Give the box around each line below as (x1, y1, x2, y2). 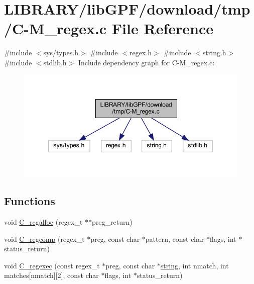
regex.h (129, 47, 152, 58)
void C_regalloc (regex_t (4, 216, 83, 227)
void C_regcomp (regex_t (4, 233, 85, 244)
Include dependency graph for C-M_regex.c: (78, 57, 215, 67)
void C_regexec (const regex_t (4, 260, 100, 270)
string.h (202, 47, 226, 58)
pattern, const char (145, 233, 204, 244)
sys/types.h (43, 47, 79, 58)
